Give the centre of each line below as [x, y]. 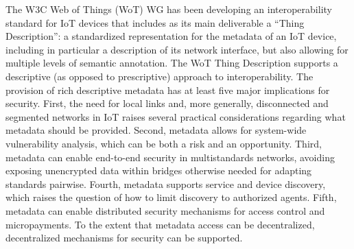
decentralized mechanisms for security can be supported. [124, 238]
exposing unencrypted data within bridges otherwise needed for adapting [159, 170]
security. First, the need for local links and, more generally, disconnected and [167, 103]
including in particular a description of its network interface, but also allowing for [177, 49]
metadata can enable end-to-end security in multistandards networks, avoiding [170, 157]
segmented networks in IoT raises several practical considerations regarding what [176, 116]
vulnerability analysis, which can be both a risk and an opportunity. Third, [164, 143]
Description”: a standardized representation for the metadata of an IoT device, [171, 36]
